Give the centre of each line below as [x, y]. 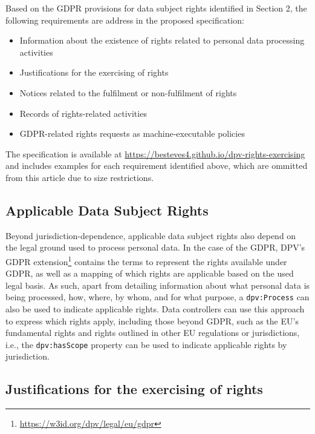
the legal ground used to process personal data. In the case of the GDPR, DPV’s [155, 247]
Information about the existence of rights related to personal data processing [162, 40]
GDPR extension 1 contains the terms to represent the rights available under [146, 260]
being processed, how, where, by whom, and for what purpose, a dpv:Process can [157, 297]
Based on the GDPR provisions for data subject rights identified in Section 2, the [156, 8]
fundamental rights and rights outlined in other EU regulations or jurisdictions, [153, 333]
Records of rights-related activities [83, 113]
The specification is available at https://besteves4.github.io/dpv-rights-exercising [155, 153]
